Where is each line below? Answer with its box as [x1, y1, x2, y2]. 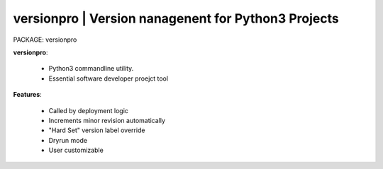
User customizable [48, 146, 104, 155]
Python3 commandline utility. [48, 64, 134, 73]
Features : [13, 91, 42, 99]
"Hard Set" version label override [48, 126, 145, 134]
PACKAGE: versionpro [13, 35, 77, 44]
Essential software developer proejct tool [48, 74, 169, 83]
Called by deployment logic [48, 106, 129, 115]
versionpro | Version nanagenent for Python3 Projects [13, 11, 340, 26]
